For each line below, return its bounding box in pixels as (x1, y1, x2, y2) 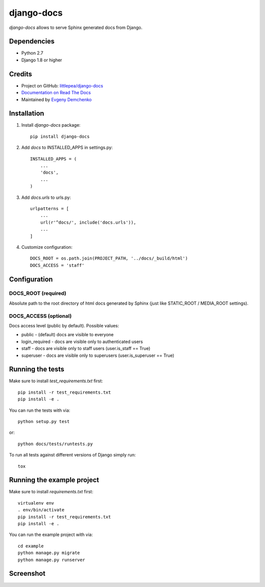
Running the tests (9, 365, 65, 374)
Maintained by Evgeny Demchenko (21, 96, 92, 103)
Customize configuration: (21, 244, 73, 250)
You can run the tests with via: (9, 407, 71, 413)
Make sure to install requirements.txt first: (9, 489, 93, 495)
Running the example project (9, 476, 99, 484)
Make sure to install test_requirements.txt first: (9, 378, 103, 384)
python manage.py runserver (18, 557, 85, 562)
